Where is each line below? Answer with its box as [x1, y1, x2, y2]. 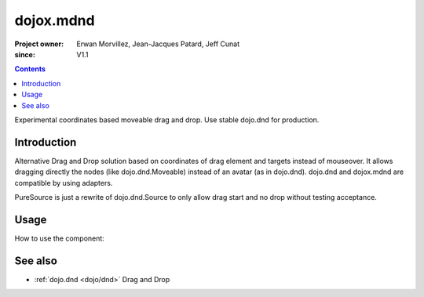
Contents [14, 64, 46, 74]
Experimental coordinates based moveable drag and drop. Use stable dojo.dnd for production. [14, 114, 320, 125]
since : [14, 49, 35, 59]
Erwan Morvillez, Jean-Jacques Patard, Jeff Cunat [76, 39, 239, 49]
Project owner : [14, 39, 64, 49]
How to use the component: [14, 234, 105, 243]
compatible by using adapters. [14, 178, 113, 187]
